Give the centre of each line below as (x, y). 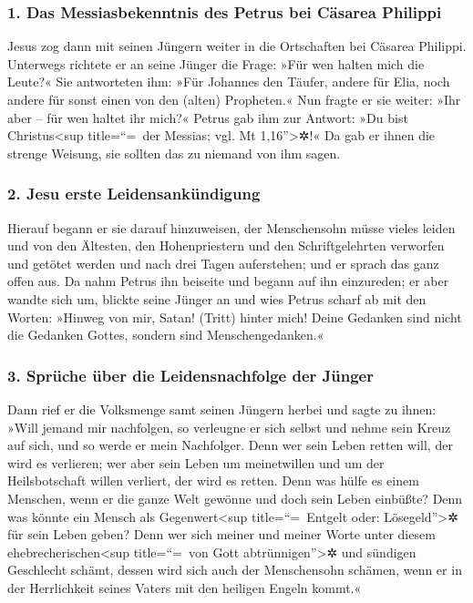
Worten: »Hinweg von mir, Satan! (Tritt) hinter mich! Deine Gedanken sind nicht (235, 317)
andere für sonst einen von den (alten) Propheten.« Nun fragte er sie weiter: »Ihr (234, 99)
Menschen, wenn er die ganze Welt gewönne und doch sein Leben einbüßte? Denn (235, 498)
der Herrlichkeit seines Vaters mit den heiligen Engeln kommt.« (185, 587)
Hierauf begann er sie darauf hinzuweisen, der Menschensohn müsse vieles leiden (231, 227)
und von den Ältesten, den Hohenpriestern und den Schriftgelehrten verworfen (226, 245)
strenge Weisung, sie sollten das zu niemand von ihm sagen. (174, 153)
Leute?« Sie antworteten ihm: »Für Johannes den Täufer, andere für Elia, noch (229, 82)
